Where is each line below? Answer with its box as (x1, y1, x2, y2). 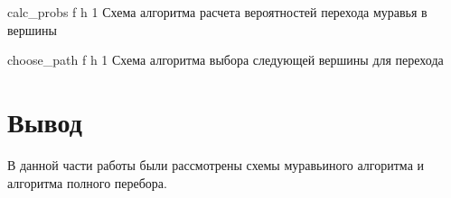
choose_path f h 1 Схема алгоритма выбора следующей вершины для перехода (7, 50, 444, 69)
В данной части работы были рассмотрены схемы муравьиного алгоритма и (7, 155, 424, 174)
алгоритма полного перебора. (7, 173, 167, 192)
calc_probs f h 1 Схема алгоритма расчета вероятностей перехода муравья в (7, 3, 428, 21)
